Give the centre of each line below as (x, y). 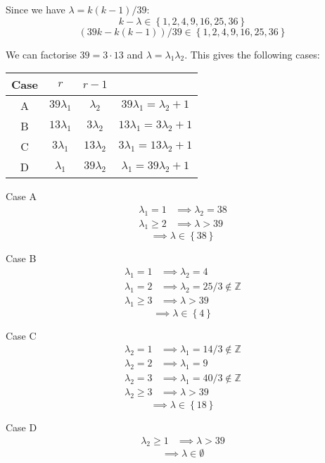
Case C (21, 335)
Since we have (36, 9)
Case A (21, 196)
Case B (21, 258)
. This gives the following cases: (252, 54)
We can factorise (41, 54)
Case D (21, 427)
